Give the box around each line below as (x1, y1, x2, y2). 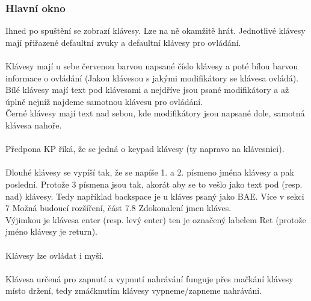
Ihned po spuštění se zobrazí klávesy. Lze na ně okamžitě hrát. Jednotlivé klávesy (5, 24, 306, 37)
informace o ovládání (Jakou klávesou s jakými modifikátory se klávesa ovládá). (5, 71, 299, 84)
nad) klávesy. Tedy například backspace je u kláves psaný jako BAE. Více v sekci (5, 189, 304, 202)
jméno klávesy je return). (5, 225, 97, 238)
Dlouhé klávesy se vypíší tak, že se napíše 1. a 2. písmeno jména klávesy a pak (5, 166, 294, 179)
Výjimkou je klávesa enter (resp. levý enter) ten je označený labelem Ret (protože (5, 213, 306, 226)
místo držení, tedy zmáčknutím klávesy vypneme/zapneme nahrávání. (5, 284, 262, 297)
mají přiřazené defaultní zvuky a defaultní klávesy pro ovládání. (5, 36, 241, 48)
